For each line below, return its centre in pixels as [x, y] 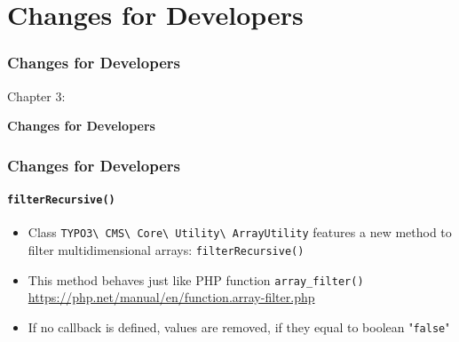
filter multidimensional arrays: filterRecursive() [166, 250]
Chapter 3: [36, 95]
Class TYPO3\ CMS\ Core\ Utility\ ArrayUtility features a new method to [240, 232]
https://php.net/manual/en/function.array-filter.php [171, 297]
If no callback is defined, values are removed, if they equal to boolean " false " [239, 327]
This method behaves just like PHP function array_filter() [196, 279]
